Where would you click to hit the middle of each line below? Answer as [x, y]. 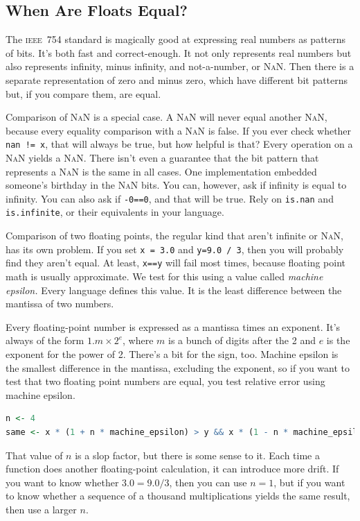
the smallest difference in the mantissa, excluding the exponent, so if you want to [178, 367]
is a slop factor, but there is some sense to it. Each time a [197, 455]
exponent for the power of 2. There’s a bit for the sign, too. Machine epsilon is [172, 353]
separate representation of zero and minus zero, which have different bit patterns [177, 79]
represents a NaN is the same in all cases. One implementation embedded [161, 171]
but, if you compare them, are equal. [83, 93]
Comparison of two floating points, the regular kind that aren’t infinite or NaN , [174, 236]
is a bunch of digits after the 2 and [242, 340]
